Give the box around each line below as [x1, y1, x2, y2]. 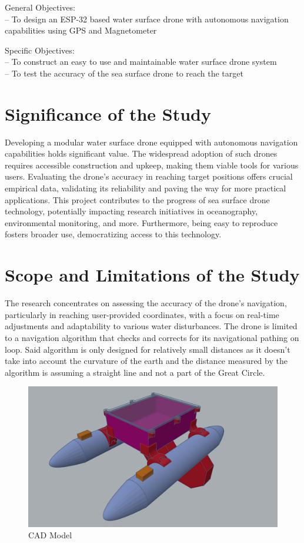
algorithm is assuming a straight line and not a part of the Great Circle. [5, 366, 265, 378]
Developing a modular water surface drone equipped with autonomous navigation [5, 135, 298, 148]
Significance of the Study [5, 101, 212, 125]
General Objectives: [5, 1, 75, 13]
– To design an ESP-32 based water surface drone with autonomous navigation [5, 12, 289, 25]
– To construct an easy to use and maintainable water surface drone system [5, 55, 277, 68]
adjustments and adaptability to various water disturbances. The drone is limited [5, 320, 298, 332]
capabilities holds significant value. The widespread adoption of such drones [5, 147, 278, 160]
